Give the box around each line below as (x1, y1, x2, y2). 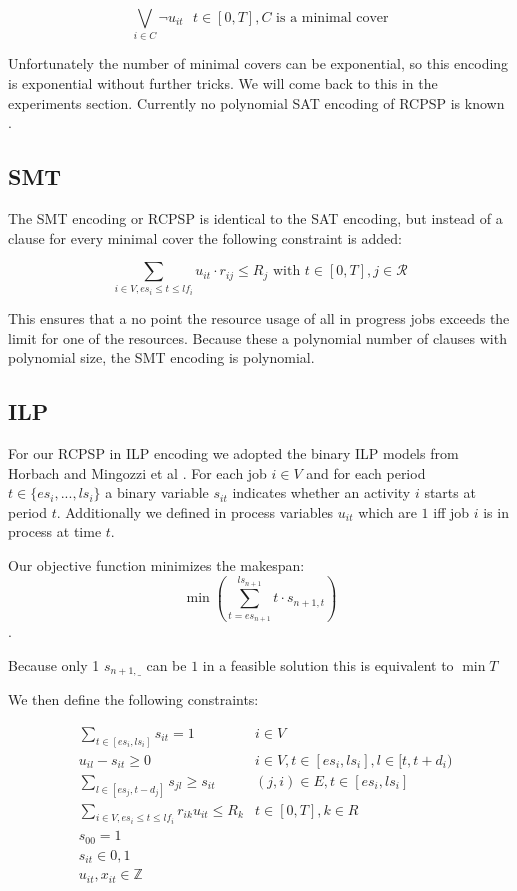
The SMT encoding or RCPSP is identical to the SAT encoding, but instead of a (8, 207, 503, 228)
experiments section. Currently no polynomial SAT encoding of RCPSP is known (8, 92, 505, 113)
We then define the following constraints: (8, 689, 259, 710)
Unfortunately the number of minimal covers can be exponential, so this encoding (8, 53, 509, 74)
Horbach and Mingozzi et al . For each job (8, 462, 267, 483)
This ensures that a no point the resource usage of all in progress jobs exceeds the (8, 308, 510, 329)
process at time (8, 521, 102, 542)
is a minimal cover (276, 11, 389, 25)
